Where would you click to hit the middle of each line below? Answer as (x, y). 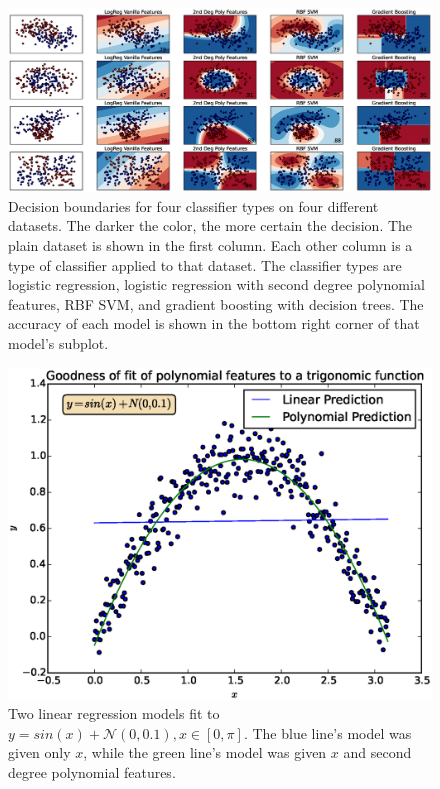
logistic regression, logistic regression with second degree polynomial (216, 284)
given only (39, 752)
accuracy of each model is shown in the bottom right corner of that (214, 323)
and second (377, 752)
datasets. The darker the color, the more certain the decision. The (210, 225)
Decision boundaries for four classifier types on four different (193, 205)
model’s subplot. (58, 343)
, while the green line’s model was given (205, 752)
